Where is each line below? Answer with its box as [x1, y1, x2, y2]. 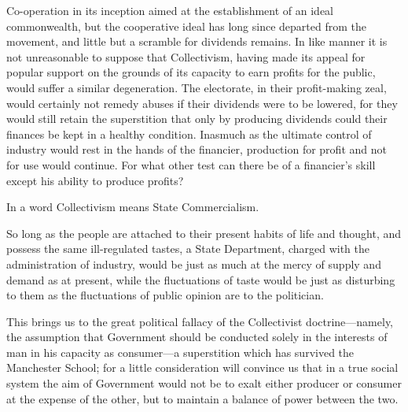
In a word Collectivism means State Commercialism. [6, 199, 259, 215]
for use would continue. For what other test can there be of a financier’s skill [6, 156, 376, 173]
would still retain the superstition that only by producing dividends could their [6, 110, 388, 127]
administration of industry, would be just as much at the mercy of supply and [6, 255, 381, 272]
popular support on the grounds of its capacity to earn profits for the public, [6, 64, 376, 80]
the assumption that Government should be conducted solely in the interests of [6, 328, 388, 345]
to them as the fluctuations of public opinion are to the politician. [6, 287, 324, 303]
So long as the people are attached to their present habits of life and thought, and [6, 225, 402, 241]
